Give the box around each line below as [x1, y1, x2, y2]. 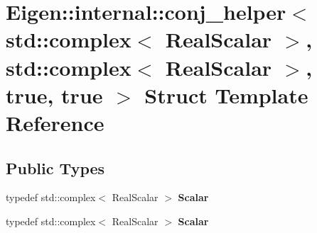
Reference [6, 108, 104, 137]
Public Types [6, 157, 105, 178]
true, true [6, 80, 103, 109]
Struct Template [144, 80, 308, 109]
